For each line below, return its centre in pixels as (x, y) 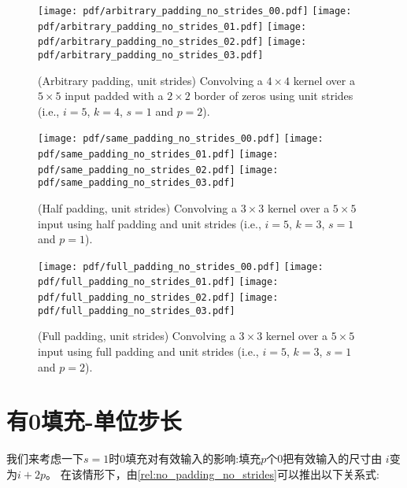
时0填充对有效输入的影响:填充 (185, 458)
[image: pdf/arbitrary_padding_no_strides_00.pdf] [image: (195, 11)
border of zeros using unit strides (274, 96)
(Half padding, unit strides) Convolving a (138, 208)
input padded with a (114, 96)
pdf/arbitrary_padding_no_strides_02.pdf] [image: (172, 42)
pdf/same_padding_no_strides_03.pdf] (137, 183)
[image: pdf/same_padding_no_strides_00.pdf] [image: (181, 139)
